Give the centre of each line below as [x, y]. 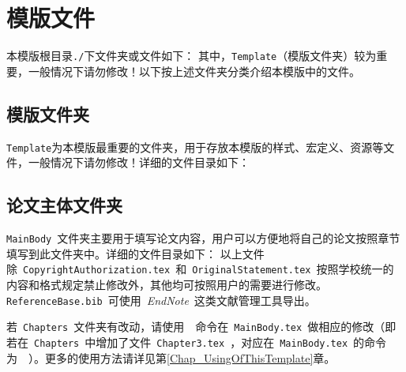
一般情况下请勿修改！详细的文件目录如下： [139, 162]
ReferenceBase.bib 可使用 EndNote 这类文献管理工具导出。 [161, 300]
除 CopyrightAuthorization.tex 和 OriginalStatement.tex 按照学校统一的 [200, 269]
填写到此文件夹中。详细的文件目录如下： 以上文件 [135, 253]
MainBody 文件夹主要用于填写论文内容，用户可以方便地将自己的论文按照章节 [203, 238]
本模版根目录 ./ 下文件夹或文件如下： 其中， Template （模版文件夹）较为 [192, 56]
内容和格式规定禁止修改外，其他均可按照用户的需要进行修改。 [167, 284]
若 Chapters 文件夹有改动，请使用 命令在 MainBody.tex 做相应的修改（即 [201, 327]
